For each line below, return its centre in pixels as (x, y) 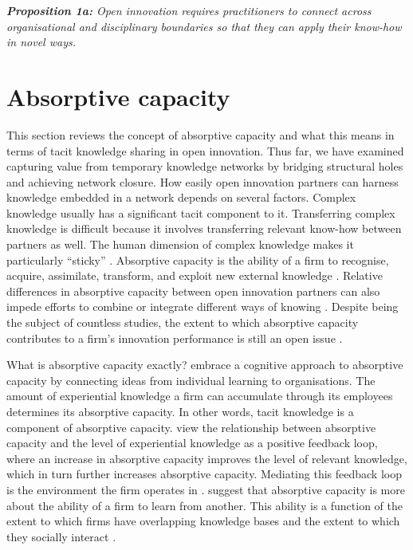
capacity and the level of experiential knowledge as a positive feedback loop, (192, 443)
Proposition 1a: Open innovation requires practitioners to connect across (189, 10)
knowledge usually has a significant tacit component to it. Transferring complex (201, 212)
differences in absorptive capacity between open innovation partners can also (193, 291)
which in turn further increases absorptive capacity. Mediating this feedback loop (204, 474)
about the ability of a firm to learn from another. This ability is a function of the (205, 505)
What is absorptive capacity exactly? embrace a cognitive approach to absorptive (205, 365)
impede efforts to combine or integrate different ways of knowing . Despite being (203, 306)
